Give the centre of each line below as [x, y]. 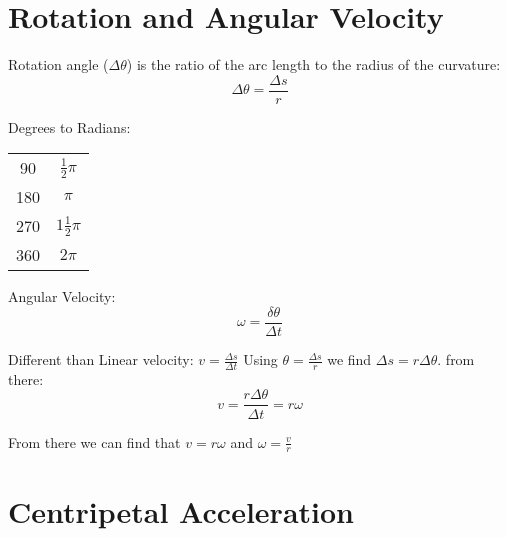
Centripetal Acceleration [181, 510]
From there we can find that [94, 441]
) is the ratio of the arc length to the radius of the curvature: [313, 64]
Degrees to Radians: [69, 126]
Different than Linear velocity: [101, 359]
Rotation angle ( [58, 64]
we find [349, 359]
